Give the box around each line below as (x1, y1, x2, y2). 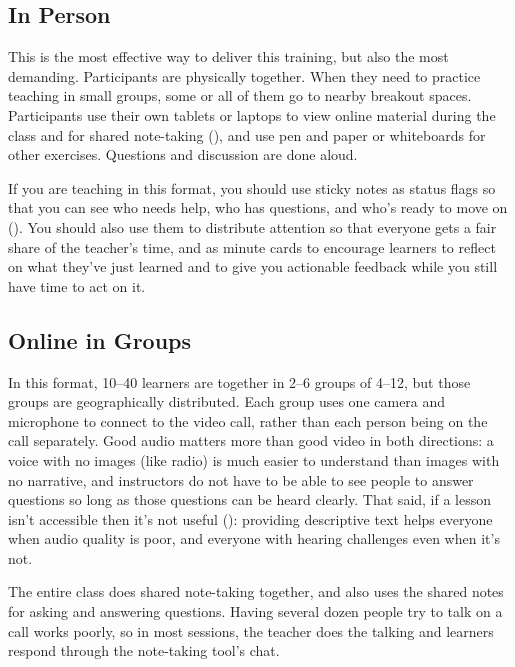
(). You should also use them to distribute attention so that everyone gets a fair (8, 216, 497, 237)
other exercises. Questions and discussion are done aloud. (8, 144, 358, 165)
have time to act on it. (8, 275, 146, 296)
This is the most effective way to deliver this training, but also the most (8, 46, 449, 67)
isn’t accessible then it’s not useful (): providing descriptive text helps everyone (8, 508, 493, 529)
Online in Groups (8, 324, 192, 355)
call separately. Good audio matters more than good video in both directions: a (8, 430, 494, 451)
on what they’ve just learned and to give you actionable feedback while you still (8, 256, 498, 277)
